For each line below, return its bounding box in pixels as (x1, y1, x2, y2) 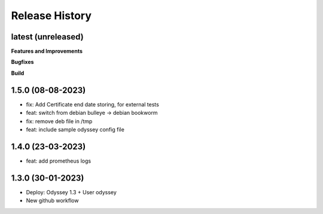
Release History (11, 9, 92, 22)
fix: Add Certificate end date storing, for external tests (26, 100, 160, 108)
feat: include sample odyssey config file (26, 126, 125, 133)
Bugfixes (11, 59, 34, 66)
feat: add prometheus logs (26, 157, 92, 164)
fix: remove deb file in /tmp (26, 117, 93, 125)
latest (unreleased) (11, 32, 84, 42)
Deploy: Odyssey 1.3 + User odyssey (26, 188, 117, 195)
